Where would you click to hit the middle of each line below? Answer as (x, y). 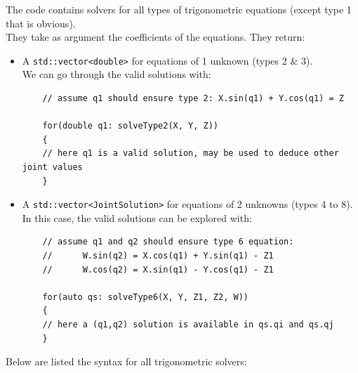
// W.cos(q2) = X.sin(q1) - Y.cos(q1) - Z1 (158, 269)
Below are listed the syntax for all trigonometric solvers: (126, 361)
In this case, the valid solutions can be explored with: (137, 217)
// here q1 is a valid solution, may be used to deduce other (191, 153)
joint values (52, 167)
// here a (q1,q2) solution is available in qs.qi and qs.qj (188, 325)
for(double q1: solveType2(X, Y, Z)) (130, 126)
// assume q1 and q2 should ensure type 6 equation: (168, 242)
